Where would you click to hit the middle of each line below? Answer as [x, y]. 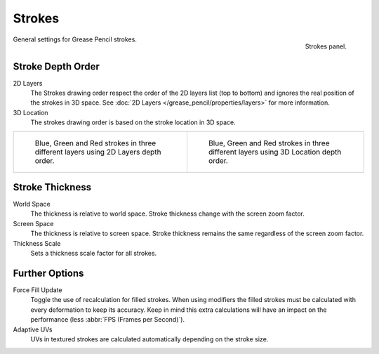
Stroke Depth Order [56, 66]
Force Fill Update [38, 290]
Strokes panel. [326, 46]
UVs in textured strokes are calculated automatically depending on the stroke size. [149, 339]
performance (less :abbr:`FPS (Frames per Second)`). [108, 320]
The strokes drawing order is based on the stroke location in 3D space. [133, 122]
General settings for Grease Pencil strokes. [75, 39]
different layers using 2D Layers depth [98, 152]
